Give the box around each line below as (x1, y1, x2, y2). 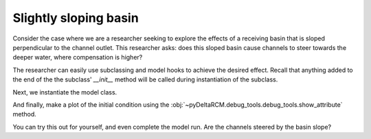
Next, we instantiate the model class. (12, 88, 117, 96)
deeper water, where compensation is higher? (12, 53, 143, 62)
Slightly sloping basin (12, 10, 139, 25)
